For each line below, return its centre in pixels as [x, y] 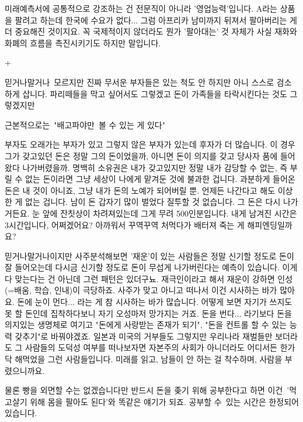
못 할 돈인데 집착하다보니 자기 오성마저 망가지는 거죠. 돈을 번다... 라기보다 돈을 [148, 313]
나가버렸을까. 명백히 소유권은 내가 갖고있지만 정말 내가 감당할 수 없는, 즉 [155, 167]
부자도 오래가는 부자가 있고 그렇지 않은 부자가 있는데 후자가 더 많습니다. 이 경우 [150, 144]
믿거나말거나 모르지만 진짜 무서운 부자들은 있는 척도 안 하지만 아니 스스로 [140, 82]
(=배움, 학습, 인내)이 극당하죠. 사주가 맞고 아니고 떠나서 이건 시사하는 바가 [141, 290]
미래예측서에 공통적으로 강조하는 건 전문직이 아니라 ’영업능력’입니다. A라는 [141, 8]
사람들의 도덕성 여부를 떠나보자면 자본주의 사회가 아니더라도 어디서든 [151, 347]
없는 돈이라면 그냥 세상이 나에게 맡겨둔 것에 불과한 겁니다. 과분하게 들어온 [160, 179]
